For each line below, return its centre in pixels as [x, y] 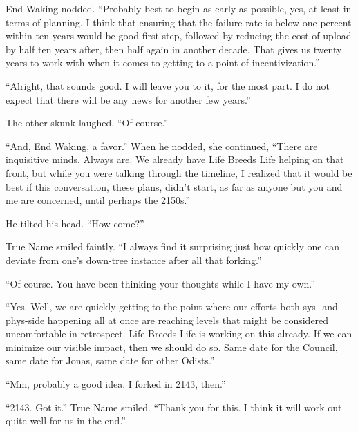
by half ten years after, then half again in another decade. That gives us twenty [174, 49]
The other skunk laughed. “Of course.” [87, 123]
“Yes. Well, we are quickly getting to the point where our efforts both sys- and [172, 307]
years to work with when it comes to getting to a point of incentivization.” [163, 63]
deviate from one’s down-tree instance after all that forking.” [134, 260]
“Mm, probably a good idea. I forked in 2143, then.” [116, 384]
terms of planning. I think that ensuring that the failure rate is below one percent [179, 22]
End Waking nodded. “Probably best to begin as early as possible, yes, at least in [179, 8]
